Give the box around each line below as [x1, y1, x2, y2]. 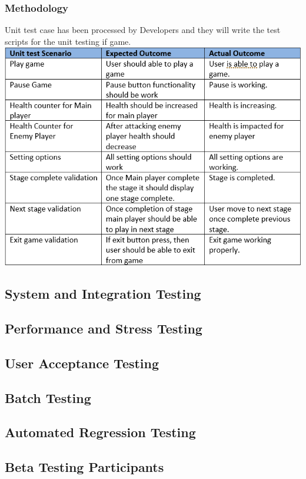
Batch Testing [5, 388, 91, 407]
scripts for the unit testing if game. [5, 35, 131, 47]
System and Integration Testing [5, 285, 201, 303]
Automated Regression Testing [5, 423, 196, 441]
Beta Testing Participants [5, 458, 164, 476]
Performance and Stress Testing [5, 319, 202, 338]
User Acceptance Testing [5, 354, 159, 372]
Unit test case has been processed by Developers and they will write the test [5, 24, 281, 36]
